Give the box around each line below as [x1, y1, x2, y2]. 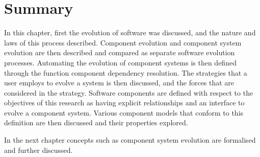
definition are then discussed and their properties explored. [4, 117, 188, 128]
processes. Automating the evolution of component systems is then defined [4, 57, 237, 68]
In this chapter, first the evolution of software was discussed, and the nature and [4, 27, 256, 38]
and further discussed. [4, 144, 73, 155]
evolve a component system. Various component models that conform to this [4, 107, 244, 118]
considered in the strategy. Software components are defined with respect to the [4, 87, 253, 98]
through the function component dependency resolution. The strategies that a [4, 67, 247, 78]
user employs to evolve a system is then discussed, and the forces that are [4, 77, 235, 88]
